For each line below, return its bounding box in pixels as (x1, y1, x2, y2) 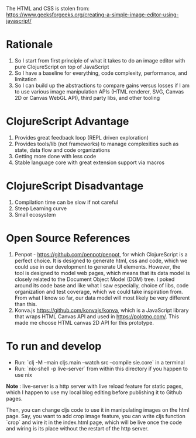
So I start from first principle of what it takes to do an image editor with (14, 57, 185, 64)
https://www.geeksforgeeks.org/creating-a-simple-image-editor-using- (6, 11, 179, 18)
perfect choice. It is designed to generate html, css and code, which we (14, 257, 188, 264)
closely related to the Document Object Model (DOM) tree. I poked (14, 276, 175, 283)
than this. (14, 300, 37, 307)
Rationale (6, 38, 53, 51)
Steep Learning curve (14, 204, 67, 212)
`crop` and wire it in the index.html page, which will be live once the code (6, 419, 183, 426)
